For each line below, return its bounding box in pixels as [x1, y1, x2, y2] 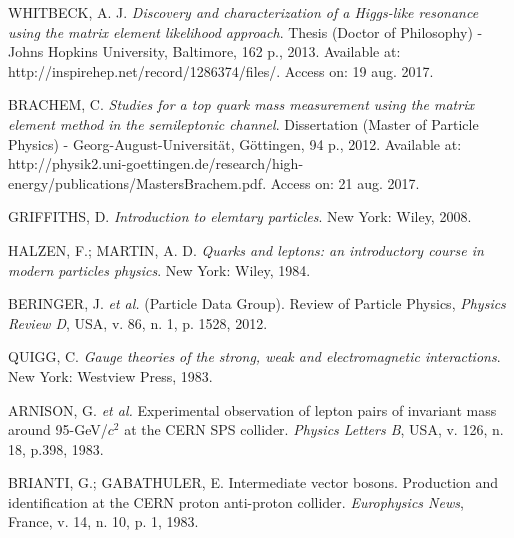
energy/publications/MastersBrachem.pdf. [8, 172, 267, 193]
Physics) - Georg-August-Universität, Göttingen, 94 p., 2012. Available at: [8, 133, 462, 154]
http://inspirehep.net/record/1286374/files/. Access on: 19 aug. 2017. [8, 60, 434, 81]
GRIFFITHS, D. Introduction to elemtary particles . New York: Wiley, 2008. [8, 206, 472, 227]
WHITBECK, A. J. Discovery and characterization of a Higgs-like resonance [8, 2, 479, 22]
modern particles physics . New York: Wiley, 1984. [8, 259, 311, 280]
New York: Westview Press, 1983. [8, 365, 213, 386]
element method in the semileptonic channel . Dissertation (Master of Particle [8, 113, 479, 134]
